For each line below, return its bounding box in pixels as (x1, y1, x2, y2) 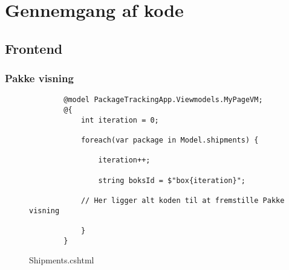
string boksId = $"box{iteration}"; (98, 176, 245, 185)
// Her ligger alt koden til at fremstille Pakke (80, 196, 285, 205)
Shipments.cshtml (29, 254, 94, 266)
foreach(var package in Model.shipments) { (80, 136, 259, 144)
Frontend (5, 39, 63, 57)
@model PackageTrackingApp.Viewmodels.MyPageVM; (63, 95, 263, 104)
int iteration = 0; (80, 115, 159, 124)
